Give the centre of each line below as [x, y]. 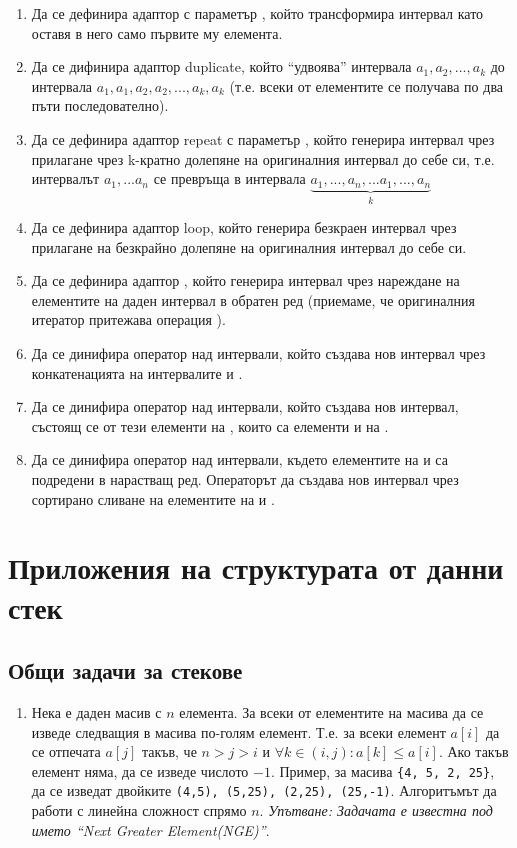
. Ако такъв [473, 751]
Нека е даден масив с [96, 711]
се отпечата [66, 751]
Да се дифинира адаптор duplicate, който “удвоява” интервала [221, 66]
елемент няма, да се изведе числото [140, 770]
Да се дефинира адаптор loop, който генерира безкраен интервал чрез [244, 227]
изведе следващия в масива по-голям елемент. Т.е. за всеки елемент [238, 731]
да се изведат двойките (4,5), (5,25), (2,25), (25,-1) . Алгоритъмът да [264, 790]
